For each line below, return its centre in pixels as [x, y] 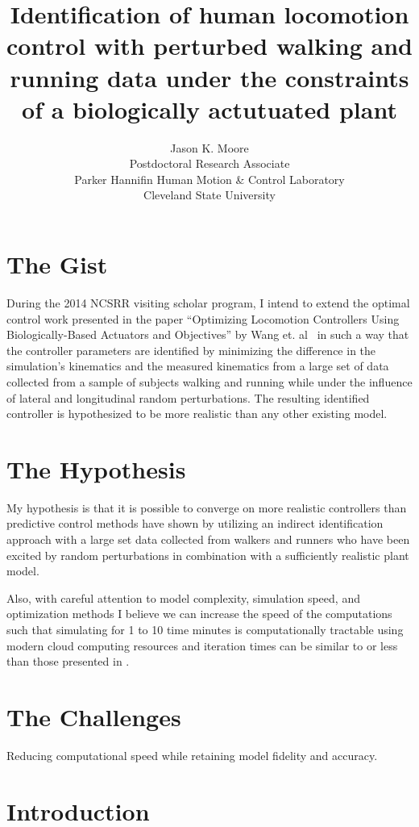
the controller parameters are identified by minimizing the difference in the [191, 350]
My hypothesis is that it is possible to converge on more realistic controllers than [207, 507]
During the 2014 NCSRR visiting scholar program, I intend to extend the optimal [208, 303]
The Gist [57, 264]
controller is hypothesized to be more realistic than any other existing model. [197, 413]
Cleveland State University [209, 195]
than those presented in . [68, 661]
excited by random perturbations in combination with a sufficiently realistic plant [208, 555]
